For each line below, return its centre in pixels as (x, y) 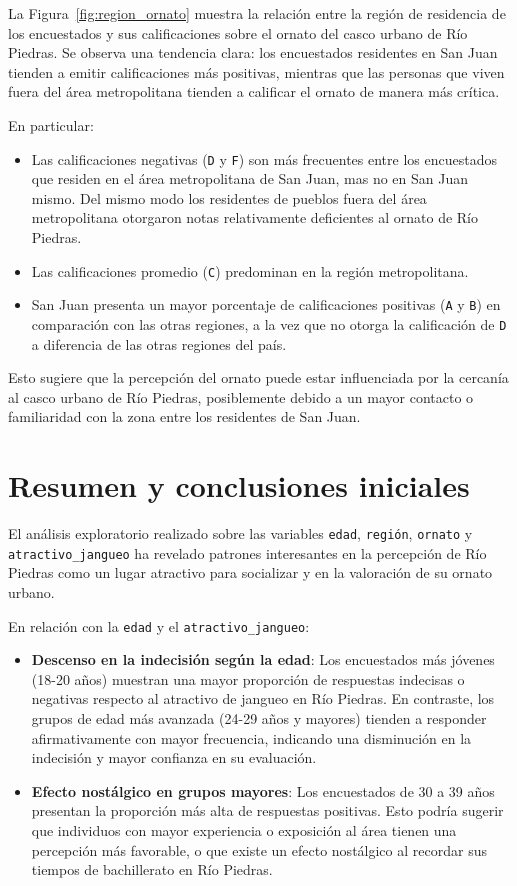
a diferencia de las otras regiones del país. (159, 343)
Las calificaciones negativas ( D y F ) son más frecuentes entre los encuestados (264, 158)
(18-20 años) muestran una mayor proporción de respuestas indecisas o (248, 678)
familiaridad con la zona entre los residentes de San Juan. (184, 416)
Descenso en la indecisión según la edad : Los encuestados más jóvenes (263, 659)
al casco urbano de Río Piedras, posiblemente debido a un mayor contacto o (241, 396)
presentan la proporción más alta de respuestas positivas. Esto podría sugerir (267, 810)
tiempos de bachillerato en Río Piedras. (152, 869)
